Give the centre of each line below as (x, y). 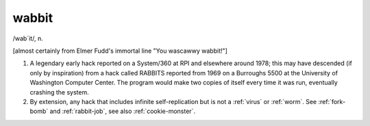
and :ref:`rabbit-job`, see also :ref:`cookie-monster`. (122, 111)
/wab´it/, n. (28, 38)
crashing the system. (59, 92)
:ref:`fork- (332, 101)
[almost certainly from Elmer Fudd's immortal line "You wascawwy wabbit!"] (120, 51)
